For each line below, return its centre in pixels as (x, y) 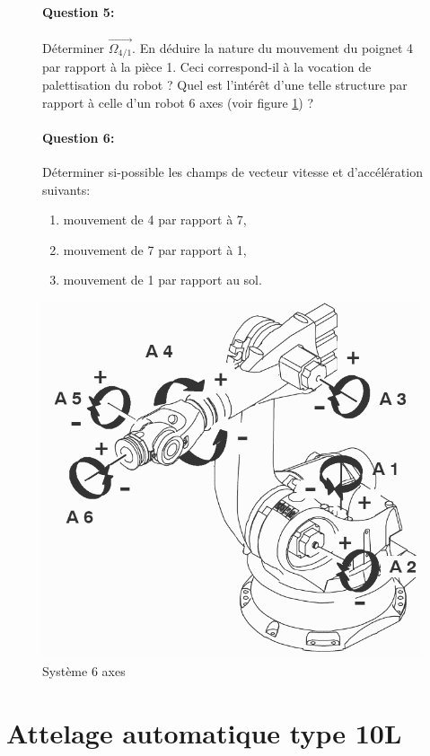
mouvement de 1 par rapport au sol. (162, 280)
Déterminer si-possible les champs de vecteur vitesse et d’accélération (233, 172)
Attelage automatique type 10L (204, 732)
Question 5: (79, 11)
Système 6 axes (84, 671)
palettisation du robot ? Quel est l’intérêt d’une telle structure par (225, 85)
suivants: (66, 189)
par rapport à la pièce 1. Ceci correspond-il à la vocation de (207, 67)
